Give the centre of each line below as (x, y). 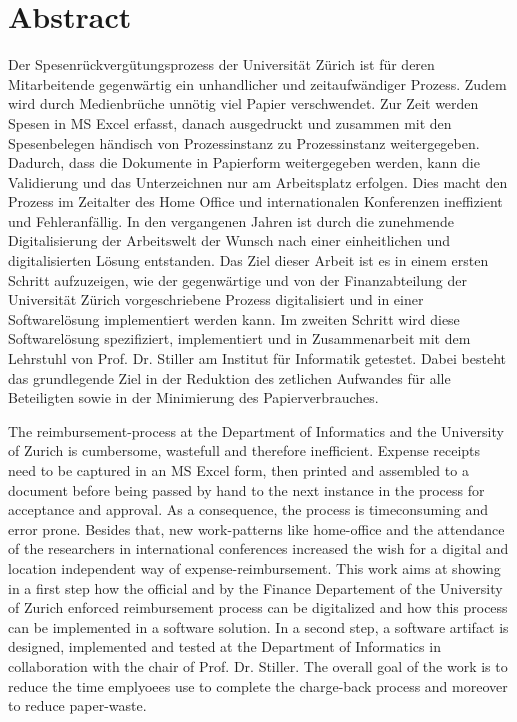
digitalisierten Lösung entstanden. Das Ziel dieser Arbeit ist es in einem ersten (248, 260)
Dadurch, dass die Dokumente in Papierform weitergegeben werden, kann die (244, 162)
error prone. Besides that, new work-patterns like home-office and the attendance (256, 528)
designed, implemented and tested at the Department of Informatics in (224, 646)
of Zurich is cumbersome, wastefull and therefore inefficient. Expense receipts (244, 450)
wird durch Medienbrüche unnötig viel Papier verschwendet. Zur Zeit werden (243, 103)
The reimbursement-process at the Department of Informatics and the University (256, 430)
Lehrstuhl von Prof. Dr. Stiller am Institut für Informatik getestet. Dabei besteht (257, 358)
